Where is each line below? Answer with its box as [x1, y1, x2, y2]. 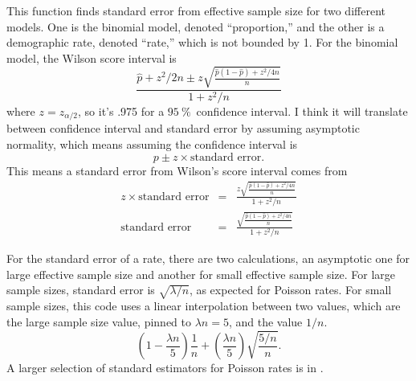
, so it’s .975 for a [78, 102, 165, 119]
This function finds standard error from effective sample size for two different [6, 2, 385, 18]
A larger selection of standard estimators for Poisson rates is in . [6, 359, 324, 376]
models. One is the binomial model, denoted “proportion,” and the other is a [6, 18, 385, 35]
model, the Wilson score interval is [6, 49, 177, 66]
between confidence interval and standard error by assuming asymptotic [6, 120, 360, 137]
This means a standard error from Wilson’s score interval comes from [6, 162, 348, 178]
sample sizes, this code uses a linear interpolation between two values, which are [6, 297, 401, 314]
